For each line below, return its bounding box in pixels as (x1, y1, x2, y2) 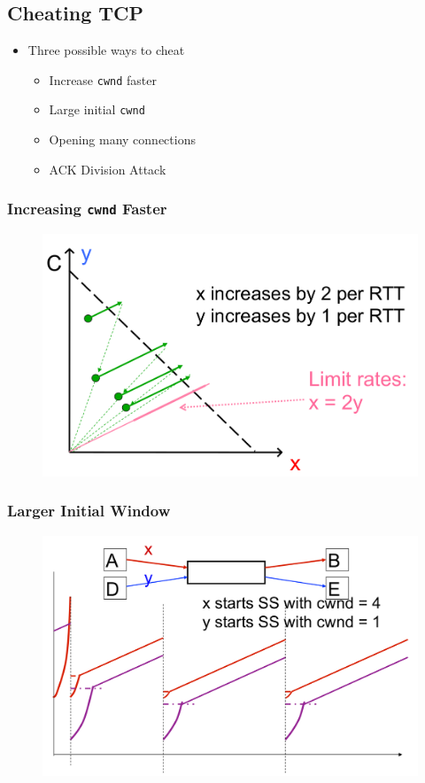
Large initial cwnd (49, 100, 145, 119)
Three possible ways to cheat (27, 41, 185, 59)
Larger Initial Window (7, 500, 171, 522)
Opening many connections (49, 130, 196, 149)
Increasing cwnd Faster (7, 198, 167, 220)
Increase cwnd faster (49, 70, 158, 89)
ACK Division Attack (49, 159, 166, 178)
